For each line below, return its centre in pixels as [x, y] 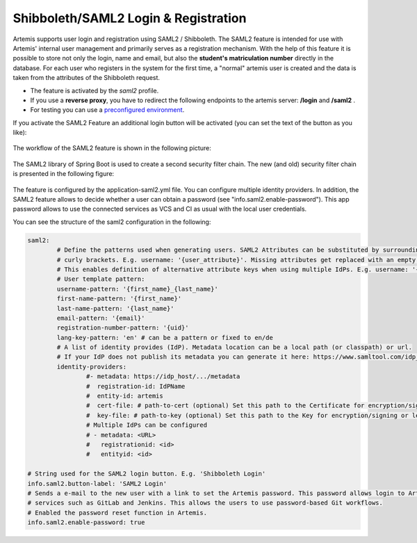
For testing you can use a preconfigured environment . [107, 110]
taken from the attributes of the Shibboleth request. [86, 78]
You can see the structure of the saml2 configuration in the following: [112, 222]
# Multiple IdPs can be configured [147, 425]
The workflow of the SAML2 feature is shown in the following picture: [112, 148]
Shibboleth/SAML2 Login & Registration [130, 18]
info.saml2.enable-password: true [86, 522]
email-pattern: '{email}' [101, 318]
